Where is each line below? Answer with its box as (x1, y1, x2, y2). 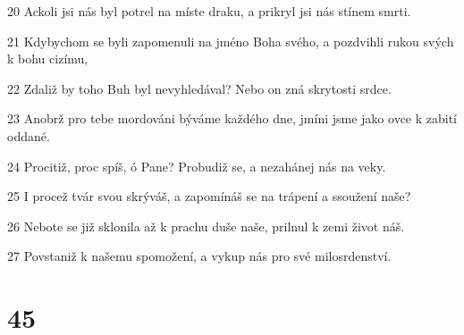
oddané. (7, 126, 50, 145)
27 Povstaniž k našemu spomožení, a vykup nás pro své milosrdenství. (7, 247, 392, 265)
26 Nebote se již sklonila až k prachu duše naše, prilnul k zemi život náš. (7, 216, 405, 235)
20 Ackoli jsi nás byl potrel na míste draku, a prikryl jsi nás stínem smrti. (7, 2, 411, 20)
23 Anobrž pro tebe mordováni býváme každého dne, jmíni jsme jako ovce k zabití (7, 109, 458, 128)
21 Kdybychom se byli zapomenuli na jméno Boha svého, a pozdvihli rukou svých (7, 31, 454, 50)
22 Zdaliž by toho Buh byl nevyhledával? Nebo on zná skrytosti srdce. (7, 79, 392, 97)
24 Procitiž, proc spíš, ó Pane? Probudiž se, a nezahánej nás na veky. (7, 156, 386, 175)
